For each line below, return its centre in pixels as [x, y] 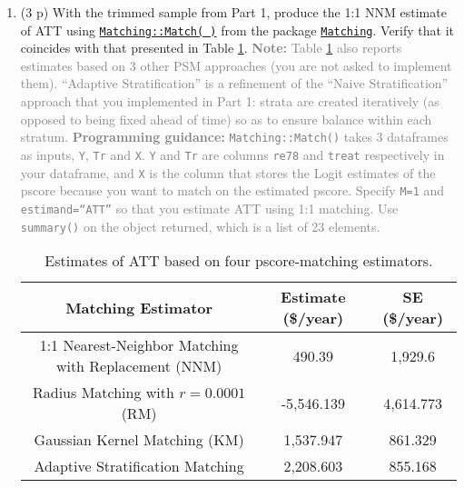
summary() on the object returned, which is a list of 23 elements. [200, 226]
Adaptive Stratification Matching [139, 466]
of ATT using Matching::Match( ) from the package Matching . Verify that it [237, 30]
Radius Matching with [103, 393]
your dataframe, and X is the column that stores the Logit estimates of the [228, 172]
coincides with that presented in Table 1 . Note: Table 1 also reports [211, 48]
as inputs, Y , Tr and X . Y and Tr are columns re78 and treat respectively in [232, 154]
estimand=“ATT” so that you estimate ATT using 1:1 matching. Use [209, 208]
